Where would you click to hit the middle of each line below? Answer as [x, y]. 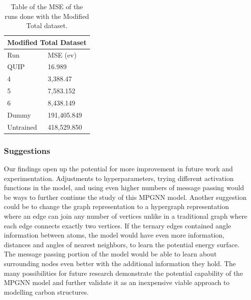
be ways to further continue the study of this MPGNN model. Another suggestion [125, 197]
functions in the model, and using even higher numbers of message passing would [124, 187]
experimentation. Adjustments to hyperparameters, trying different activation [119, 178]
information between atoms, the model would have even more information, [114, 235]
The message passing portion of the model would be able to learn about [110, 254]
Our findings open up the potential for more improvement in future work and [118, 168]
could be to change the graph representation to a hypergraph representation [117, 206]
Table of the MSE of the [47, 6]
